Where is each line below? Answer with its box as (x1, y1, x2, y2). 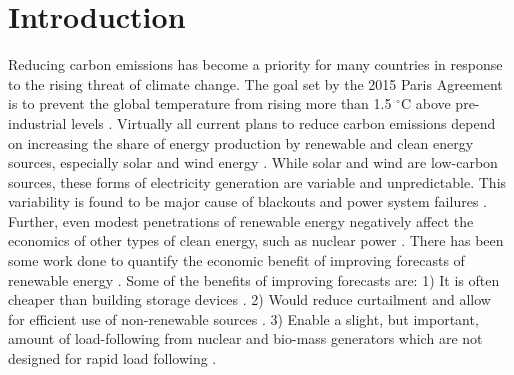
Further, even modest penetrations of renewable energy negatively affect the (8, 210, 474, 231)
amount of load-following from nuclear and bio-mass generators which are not (8, 328, 483, 349)
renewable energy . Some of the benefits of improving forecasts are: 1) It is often (8, 269, 500, 290)
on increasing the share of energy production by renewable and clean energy (8, 132, 474, 153)
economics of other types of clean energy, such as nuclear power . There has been (8, 230, 504, 251)
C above (400, 93, 451, 114)
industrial (8, 112, 67, 133)
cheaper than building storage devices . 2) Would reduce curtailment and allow (8, 289, 491, 310)
